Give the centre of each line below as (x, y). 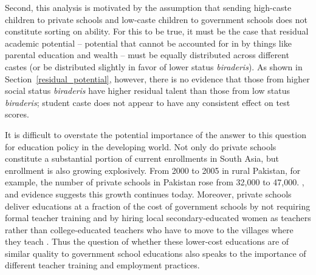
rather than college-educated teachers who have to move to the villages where (149, 229)
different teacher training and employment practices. (102, 265)
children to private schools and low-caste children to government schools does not (156, 19)
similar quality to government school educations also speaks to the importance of (156, 253)
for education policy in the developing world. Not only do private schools (141, 146)
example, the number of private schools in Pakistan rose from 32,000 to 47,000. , (155, 182)
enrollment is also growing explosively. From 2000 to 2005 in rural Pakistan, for (153, 170)
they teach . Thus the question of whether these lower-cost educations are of (147, 241)
